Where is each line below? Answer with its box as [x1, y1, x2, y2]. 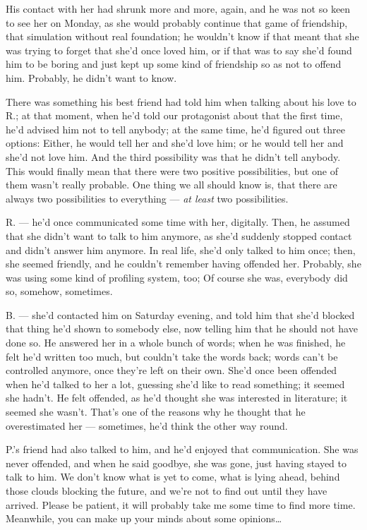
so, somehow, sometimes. [6, 284, 113, 299]
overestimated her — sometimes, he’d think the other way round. [6, 418, 288, 433]
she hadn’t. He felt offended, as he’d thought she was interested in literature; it [6, 390, 348, 405]
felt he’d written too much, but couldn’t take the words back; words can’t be [6, 349, 338, 363]
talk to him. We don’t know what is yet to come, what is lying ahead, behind [6, 469, 340, 484]
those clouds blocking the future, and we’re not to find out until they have [6, 483, 327, 498]
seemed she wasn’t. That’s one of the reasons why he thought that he [6, 404, 306, 419]
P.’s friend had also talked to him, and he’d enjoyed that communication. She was [6, 442, 359, 457]
